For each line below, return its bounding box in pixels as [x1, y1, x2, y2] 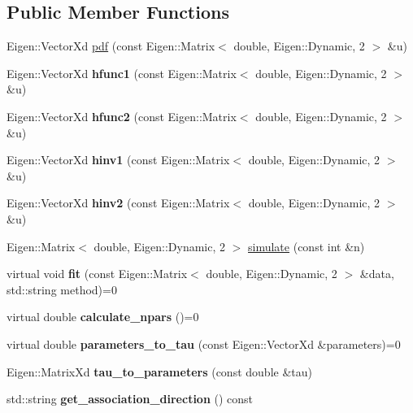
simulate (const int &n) [248, 237, 365, 254]
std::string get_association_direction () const [7, 390, 254, 407]
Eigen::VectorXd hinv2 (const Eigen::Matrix [7, 194, 230, 211]
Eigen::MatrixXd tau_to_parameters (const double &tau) [7, 363, 312, 380]
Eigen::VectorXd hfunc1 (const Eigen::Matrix [7, 64, 237, 81]
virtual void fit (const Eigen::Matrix [7, 265, 188, 282]
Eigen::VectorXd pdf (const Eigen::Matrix [7, 37, 215, 54]
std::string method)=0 [7, 280, 117, 298]
